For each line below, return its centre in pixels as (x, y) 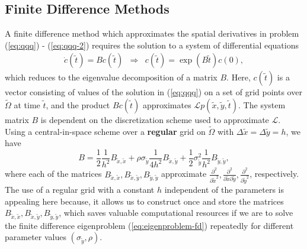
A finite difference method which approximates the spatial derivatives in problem (152, 33)
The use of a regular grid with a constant (80, 189)
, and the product (78, 105)
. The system (262, 105)
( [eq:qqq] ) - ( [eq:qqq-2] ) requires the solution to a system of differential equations (152, 45)
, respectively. (274, 174)
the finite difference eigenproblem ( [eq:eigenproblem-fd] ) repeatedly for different (149, 225)
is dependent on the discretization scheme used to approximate (155, 120)
